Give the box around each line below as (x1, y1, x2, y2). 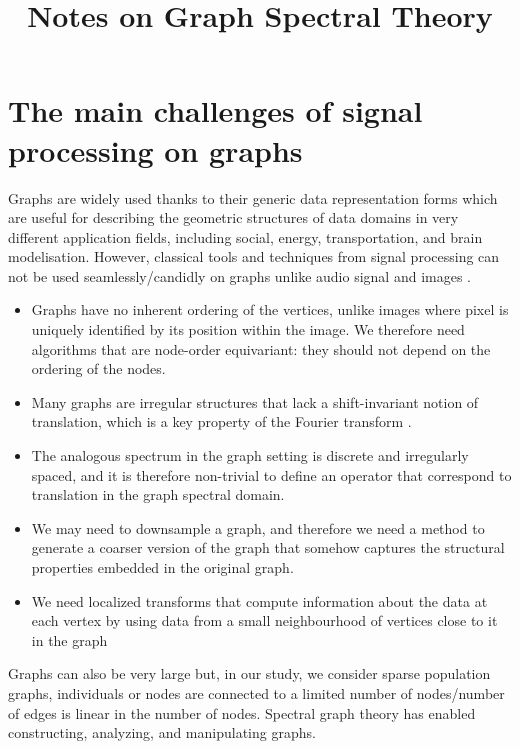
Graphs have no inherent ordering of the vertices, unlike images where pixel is (31, 299, 509, 320)
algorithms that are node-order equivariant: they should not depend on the (31, 338, 491, 359)
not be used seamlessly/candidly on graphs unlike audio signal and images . (8, 265, 471, 286)
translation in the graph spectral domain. (31, 484, 285, 505)
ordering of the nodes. (31, 358, 166, 379)
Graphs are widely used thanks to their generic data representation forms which (8, 187, 498, 208)
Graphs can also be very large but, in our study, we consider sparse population (8, 663, 491, 684)
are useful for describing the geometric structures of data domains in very (8, 207, 459, 228)
